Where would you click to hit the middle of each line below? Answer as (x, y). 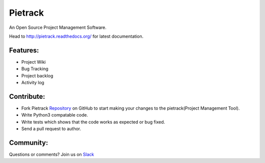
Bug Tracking (35, 69)
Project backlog (37, 75)
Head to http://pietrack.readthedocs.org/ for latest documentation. (76, 36)
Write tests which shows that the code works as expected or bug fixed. (93, 122)
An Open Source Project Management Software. (58, 27)
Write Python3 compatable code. (55, 115)
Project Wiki (34, 62)
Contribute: (27, 96)
